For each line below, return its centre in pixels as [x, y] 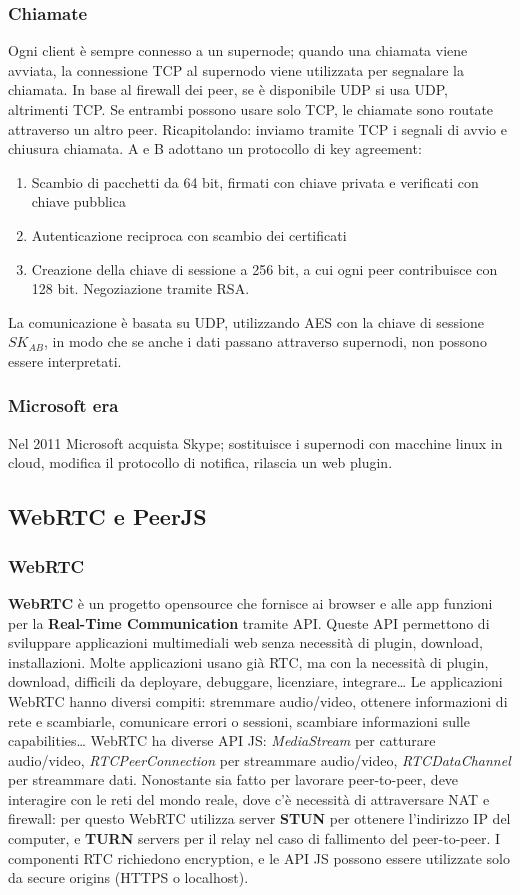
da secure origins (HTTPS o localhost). [128, 877]
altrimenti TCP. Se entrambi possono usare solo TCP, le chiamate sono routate [251, 109]
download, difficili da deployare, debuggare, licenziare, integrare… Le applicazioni [255, 681]
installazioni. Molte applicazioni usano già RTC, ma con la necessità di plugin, [248, 661]
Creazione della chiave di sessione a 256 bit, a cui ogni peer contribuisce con [264, 268]
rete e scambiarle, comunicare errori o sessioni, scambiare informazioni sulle [239, 720]
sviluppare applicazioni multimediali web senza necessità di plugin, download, [245, 642]
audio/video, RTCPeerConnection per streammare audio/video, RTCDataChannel [259, 759]
